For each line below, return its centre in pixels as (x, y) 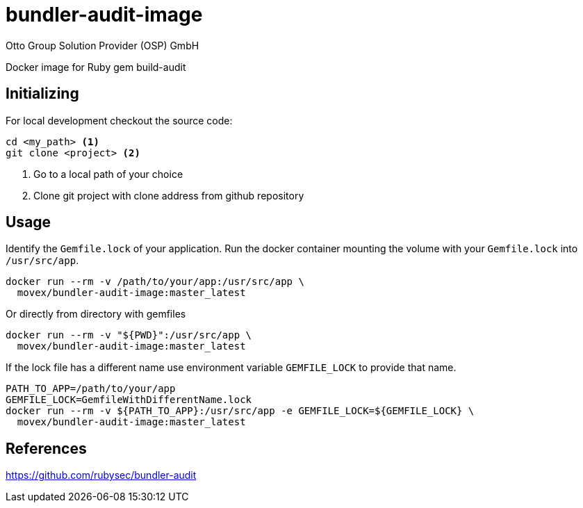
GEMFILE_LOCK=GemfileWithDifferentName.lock (129, 400)
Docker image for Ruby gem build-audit (96, 67)
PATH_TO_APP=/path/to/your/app (91, 389)
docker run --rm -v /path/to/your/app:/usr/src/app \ (155, 282)
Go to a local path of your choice (108, 174)
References (46, 448)
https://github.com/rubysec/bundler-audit (101, 475)
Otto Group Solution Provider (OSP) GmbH (102, 45)
